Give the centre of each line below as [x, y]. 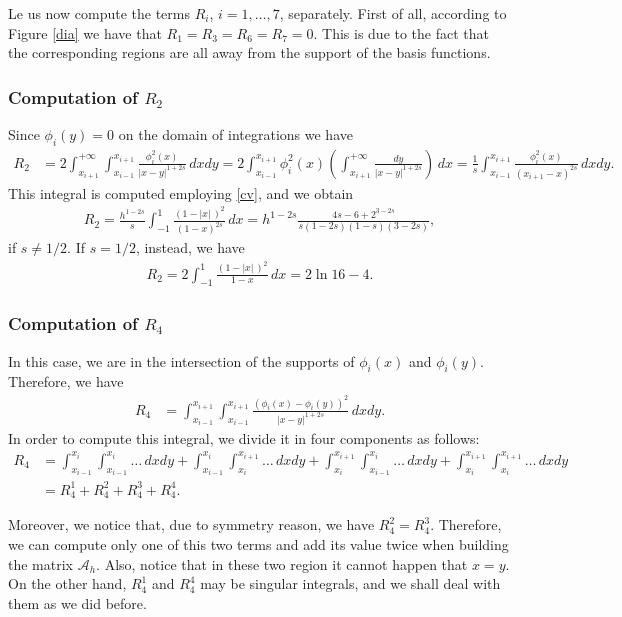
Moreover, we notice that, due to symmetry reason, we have [191, 524]
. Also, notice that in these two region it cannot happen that [282, 563]
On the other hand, [67, 583]
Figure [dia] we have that [85, 32]
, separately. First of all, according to [393, 13]
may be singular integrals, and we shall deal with [350, 583]
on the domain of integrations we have [235, 134]
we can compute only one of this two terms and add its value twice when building [258, 543]
